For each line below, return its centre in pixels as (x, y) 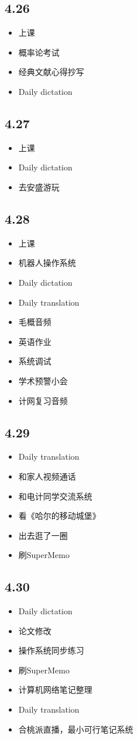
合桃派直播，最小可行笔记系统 (76, 729)
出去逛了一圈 (43, 535)
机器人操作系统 (47, 263)
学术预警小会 (43, 380)
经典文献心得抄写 (51, 72)
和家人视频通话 (47, 476)
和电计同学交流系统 (55, 496)
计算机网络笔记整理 (55, 690)
